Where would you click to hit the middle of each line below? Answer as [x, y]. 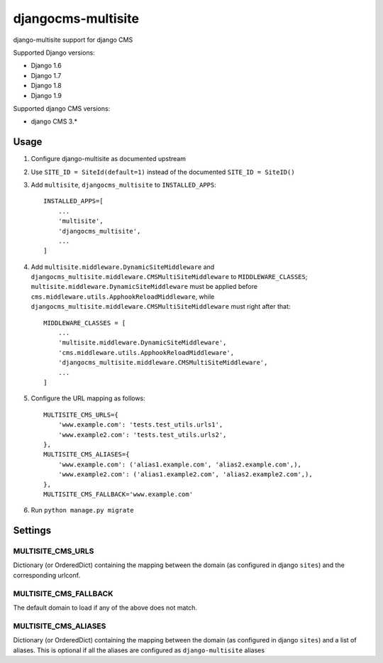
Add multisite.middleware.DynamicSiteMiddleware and [123, 267]
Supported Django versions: [54, 53]
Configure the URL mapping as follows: [88, 398]
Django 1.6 [46, 66]
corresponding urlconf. [47, 575]
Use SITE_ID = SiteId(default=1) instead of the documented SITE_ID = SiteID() [163, 172]
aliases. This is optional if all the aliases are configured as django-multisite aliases [139, 650]
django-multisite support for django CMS [73, 40]
